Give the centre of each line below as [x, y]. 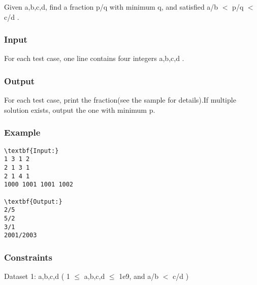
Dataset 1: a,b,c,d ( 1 [37, 276]
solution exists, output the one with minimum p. [80, 109]
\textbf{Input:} [31, 151]
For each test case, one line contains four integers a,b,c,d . [94, 58]
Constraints [28, 257]
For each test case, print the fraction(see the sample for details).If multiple [120, 100]
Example [22, 132]
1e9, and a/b [139, 276]
